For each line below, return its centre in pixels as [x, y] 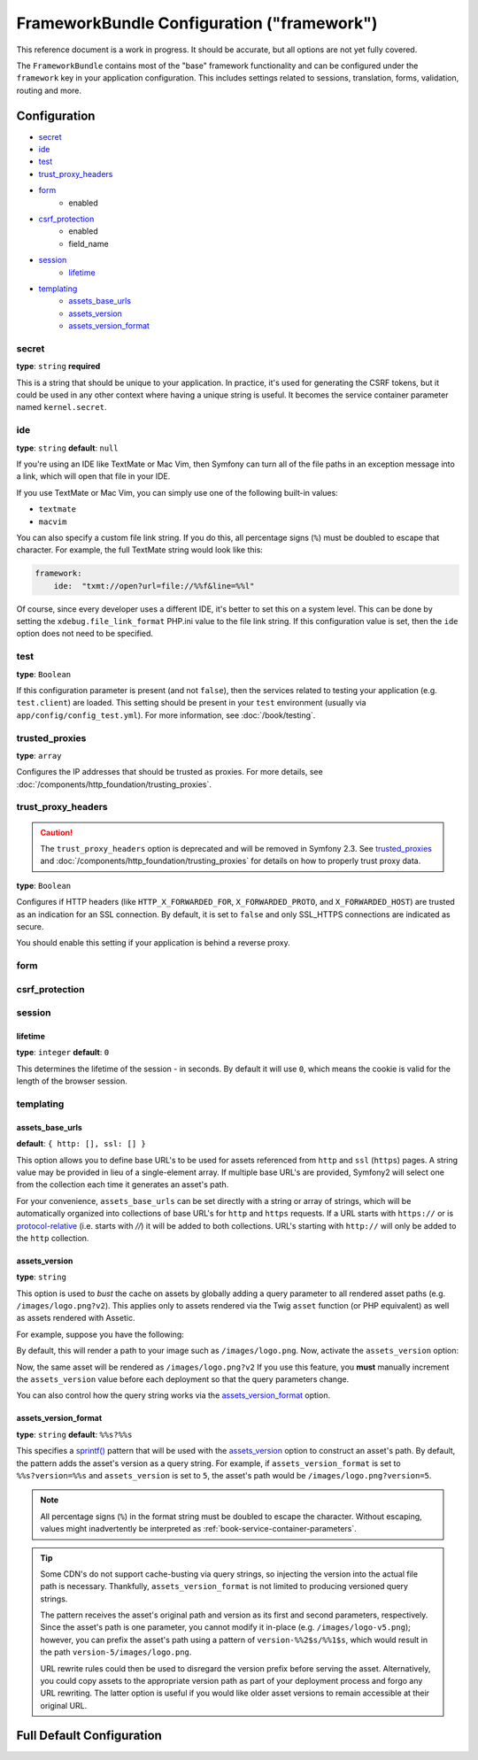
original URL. [64, 1705]
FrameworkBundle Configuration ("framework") [197, 23]
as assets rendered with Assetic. [76, 1318]
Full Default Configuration [89, 1735]
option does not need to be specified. [85, 634]
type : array [39, 755]
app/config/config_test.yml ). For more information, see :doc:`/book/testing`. [166, 715]
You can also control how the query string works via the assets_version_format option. [173, 1395]
